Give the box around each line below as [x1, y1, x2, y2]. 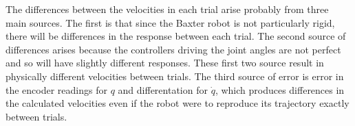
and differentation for [118, 82, 208, 97]
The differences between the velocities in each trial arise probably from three [6, 2, 329, 16]
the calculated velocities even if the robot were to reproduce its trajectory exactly [6, 96, 349, 110]
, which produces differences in [215, 82, 345, 97]
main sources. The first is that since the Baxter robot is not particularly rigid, [6, 15, 335, 29]
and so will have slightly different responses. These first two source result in [6, 55, 324, 70]
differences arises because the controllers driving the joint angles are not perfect [6, 42, 341, 56]
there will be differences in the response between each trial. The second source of [6, 29, 346, 43]
